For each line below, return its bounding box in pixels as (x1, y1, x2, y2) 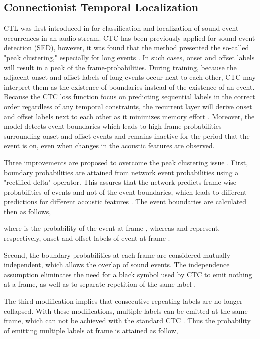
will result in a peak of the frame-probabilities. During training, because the (4, 62, 237, 72)
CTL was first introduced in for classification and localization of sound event (4, 23, 239, 33)
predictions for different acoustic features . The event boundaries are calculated (4, 196, 247, 207)
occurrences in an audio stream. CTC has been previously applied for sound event (4, 32, 255, 43)
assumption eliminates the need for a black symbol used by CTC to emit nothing (4, 269, 252, 279)
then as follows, (4, 206, 51, 216)
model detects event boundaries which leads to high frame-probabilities (4, 121, 222, 131)
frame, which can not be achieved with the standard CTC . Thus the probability (4, 315, 251, 326)
